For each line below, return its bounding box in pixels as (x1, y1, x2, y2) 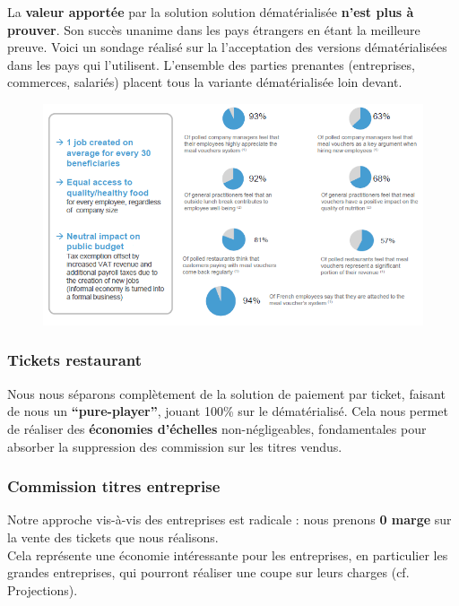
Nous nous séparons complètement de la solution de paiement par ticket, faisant (7, 384, 446, 403)
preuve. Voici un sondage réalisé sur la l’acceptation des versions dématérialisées (7, 38, 447, 56)
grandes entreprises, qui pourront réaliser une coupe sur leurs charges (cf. (7, 563, 410, 582)
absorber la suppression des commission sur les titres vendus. (7, 437, 342, 455)
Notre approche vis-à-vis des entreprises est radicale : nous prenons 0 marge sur (7, 510, 452, 529)
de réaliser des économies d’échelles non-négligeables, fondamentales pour (7, 419, 427, 437)
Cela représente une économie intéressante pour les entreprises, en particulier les (7, 545, 448, 564)
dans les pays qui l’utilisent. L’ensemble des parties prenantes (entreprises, (7, 55, 415, 74)
